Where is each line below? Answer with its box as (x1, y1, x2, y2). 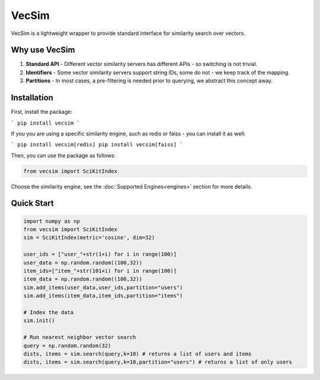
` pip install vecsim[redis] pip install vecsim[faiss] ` (11, 141, 183, 148)
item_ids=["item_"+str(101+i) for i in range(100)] (23, 267, 177, 274)
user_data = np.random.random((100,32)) (23, 259, 142, 266)
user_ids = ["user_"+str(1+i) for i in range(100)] (23, 251, 177, 258)
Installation (11, 92, 53, 103)
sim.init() (23, 317, 55, 324)
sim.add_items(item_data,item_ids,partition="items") (23, 292, 183, 299)
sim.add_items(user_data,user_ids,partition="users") (23, 284, 183, 290)
